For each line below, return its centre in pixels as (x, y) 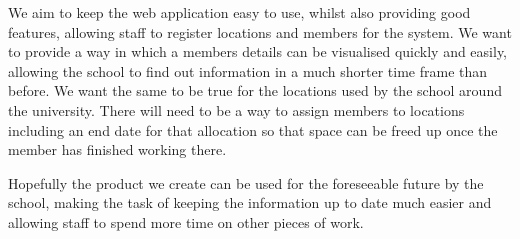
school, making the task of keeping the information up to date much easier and (250, 202)
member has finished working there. (117, 149)
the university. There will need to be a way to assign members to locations (236, 109)
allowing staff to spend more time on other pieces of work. (186, 221)
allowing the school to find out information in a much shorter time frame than (248, 70)
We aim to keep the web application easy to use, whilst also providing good (239, 12)
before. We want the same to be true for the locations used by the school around (255, 90)
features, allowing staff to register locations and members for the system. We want (260, 31)
